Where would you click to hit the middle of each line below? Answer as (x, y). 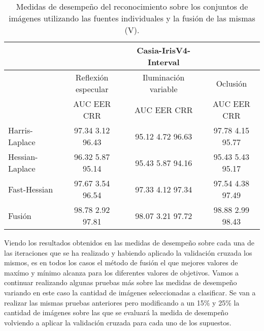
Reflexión (92, 77)
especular (92, 89)
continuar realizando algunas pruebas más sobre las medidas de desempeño (121, 282)
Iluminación (164, 77)
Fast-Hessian (31, 189)
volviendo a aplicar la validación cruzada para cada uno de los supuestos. (118, 322)
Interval (163, 62)
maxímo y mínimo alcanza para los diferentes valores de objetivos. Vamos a (122, 272)
